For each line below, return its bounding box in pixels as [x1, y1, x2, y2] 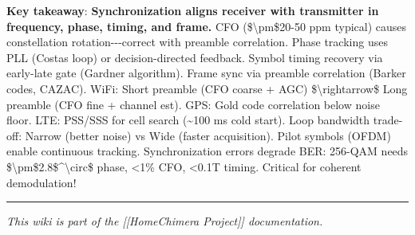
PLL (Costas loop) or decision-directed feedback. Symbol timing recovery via [6, 49, 383, 65]
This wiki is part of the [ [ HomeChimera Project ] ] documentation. [6, 213, 323, 229]
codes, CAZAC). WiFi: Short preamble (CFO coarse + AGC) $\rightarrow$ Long [6, 80, 408, 96]
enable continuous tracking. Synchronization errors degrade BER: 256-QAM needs [6, 143, 409, 159]
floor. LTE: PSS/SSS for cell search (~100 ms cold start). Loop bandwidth [6, 112, 370, 128]
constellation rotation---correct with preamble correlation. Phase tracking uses [6, 33, 388, 50]
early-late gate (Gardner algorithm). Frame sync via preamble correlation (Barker [6, 65, 406, 81]
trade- [373, 112, 403, 128]
